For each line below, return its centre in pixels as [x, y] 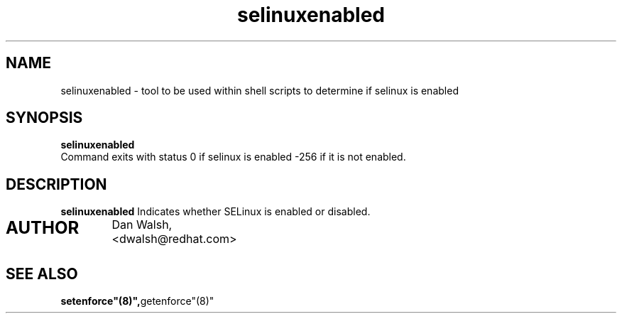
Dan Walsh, [142, 225]
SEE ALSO [42, 274]
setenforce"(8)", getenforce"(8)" [137, 301]
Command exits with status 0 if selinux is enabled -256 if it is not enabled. [233, 157]
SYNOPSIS [44, 118]
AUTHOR [43, 228]
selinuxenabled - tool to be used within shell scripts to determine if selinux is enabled [260, 90]
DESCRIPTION [56, 184]
